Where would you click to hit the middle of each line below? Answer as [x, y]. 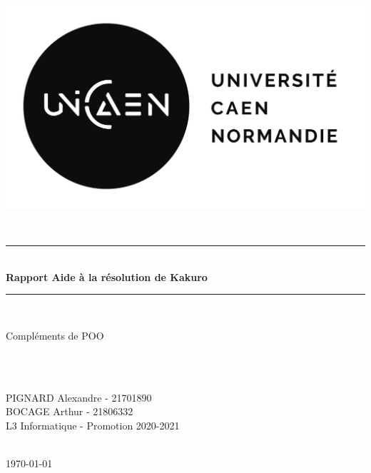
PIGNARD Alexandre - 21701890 [79, 397]
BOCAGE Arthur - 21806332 [70, 411]
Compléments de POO [55, 335]
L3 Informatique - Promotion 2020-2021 [93, 425]
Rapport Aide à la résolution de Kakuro [107, 276]
